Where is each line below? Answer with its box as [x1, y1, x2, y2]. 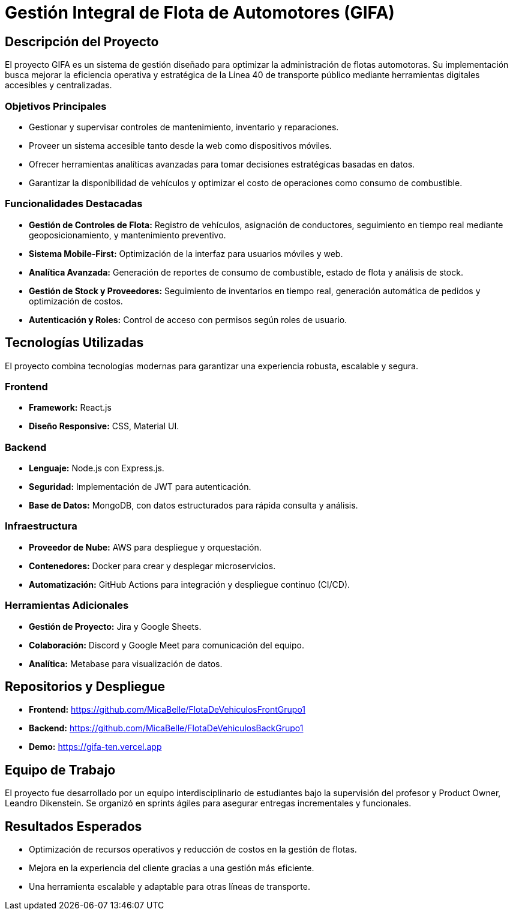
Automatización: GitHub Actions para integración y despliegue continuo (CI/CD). [29, 579, 350, 590]
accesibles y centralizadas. [5, 80, 112, 91]
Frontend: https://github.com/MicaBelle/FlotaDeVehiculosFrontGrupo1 [29, 704, 306, 715]
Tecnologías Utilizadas [5, 335, 144, 351]
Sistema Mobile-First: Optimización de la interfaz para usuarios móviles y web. [29, 248, 343, 259]
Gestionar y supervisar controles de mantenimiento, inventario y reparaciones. [29, 121, 339, 132]
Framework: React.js [29, 402, 112, 413]
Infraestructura [5, 520, 77, 533]
